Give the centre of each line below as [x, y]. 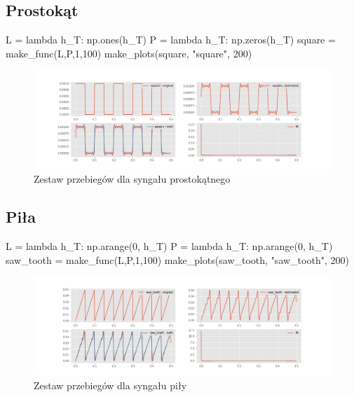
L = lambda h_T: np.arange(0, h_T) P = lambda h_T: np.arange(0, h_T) [169, 245]
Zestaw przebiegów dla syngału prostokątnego [132, 179]
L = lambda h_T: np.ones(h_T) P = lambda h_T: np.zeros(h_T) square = [171, 40]
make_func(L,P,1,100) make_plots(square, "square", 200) [129, 53]
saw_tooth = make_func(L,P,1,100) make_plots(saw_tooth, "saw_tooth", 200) [177, 259]
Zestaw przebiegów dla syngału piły [110, 385]
